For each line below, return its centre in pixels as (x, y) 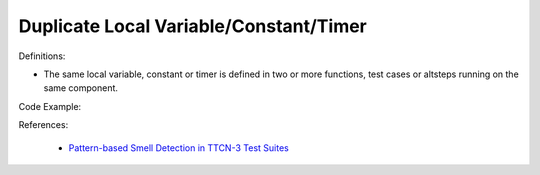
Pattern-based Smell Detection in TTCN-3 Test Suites (178, 147)
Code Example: (50, 106)
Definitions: (42, 56)
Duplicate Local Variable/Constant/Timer (192, 26)
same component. (81, 88)
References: (43, 125)
